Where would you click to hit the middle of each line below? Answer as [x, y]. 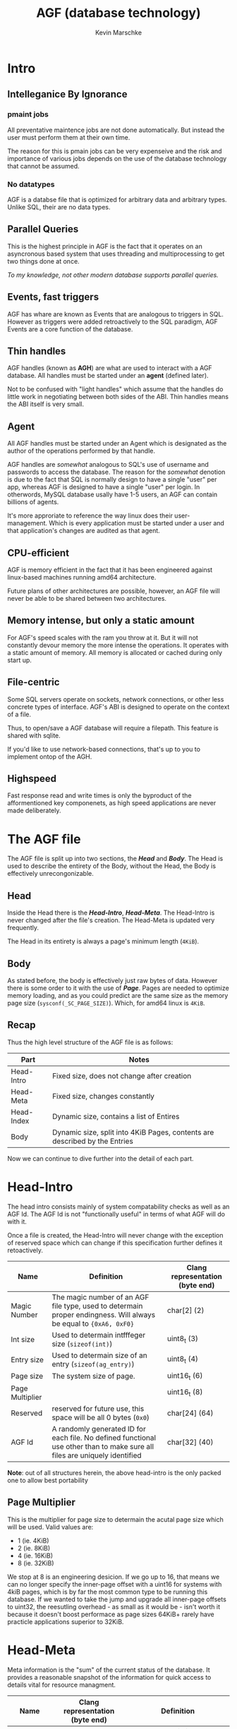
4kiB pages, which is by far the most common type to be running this [108, 1591]
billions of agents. [33, 502]
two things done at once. [43, 261]
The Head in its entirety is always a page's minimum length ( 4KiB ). [103, 941]
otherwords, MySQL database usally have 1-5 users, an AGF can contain [113, 494]
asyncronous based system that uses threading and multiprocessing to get [116, 253]
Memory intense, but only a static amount [101, 621]
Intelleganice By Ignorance [67, 94]
